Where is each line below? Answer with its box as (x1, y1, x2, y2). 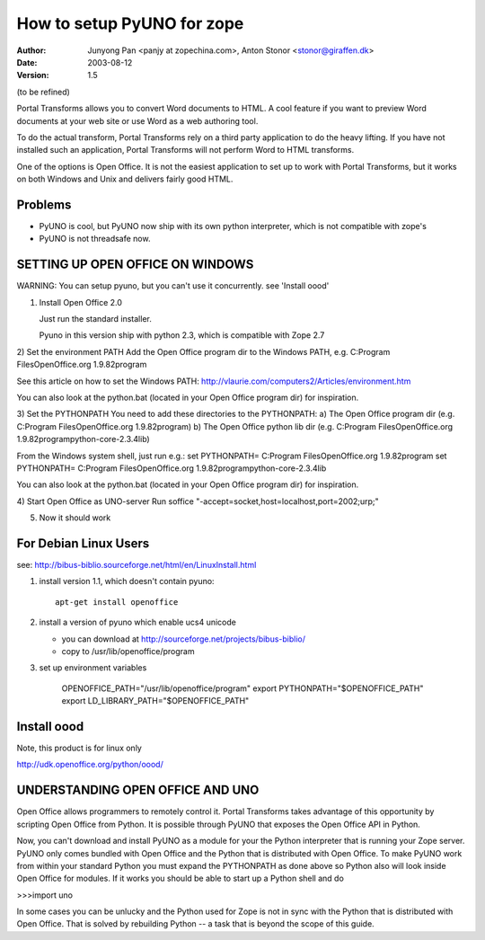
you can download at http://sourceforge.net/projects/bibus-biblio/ (61, 634, 305, 644)
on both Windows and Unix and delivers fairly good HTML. (16, 173, 234, 184)
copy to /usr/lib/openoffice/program (61, 645, 195, 656)
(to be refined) (16, 86, 71, 97)
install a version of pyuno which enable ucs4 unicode (39, 616, 237, 628)
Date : (16, 57, 38, 67)
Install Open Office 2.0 (39, 297, 123, 307)
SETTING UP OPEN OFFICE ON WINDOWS (16, 257, 254, 272)
